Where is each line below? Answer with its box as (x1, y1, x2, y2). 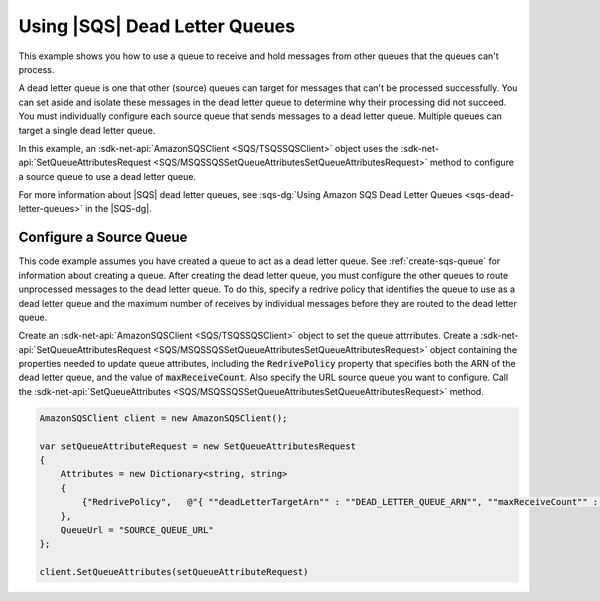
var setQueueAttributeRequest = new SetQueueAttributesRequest (39, 440, 357, 452)
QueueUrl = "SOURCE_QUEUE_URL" (60, 524, 214, 535)
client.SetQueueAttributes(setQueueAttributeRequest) (39, 566, 309, 578)
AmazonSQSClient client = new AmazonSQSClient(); (39, 412, 288, 424)
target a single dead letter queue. (18, 124, 156, 136)
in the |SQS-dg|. (85, 203, 152, 215)
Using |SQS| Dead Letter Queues (18, 15, 295, 37)
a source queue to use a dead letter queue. (18, 170, 197, 182)
